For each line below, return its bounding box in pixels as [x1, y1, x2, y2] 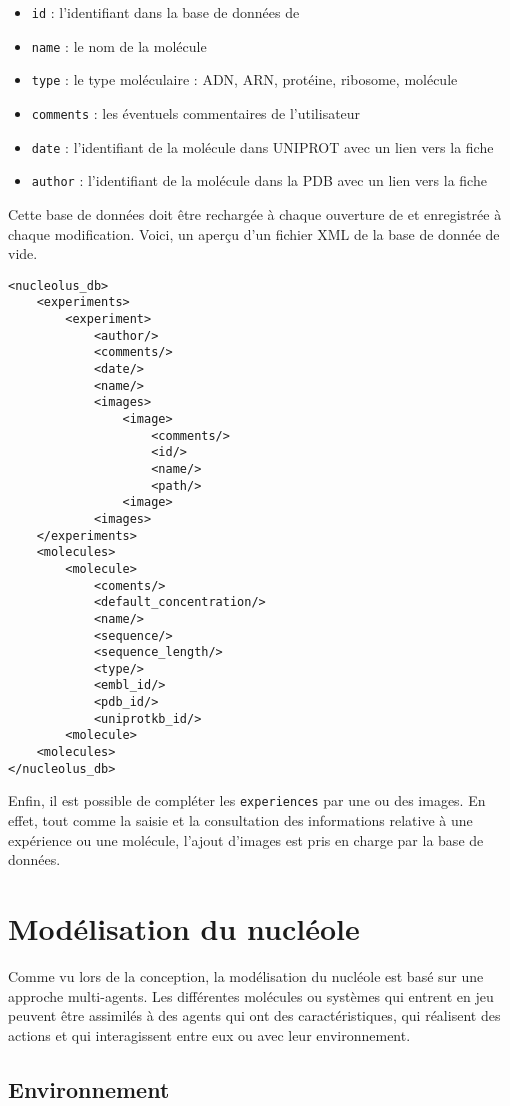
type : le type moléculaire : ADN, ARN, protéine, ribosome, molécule [31, 69, 458, 90]
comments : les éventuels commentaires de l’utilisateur [31, 102, 361, 123]
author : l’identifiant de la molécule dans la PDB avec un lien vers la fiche [31, 170, 487, 191]
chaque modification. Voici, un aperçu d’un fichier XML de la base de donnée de [8, 223, 500, 244]
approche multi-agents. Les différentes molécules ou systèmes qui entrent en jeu [8, 985, 494, 1006]
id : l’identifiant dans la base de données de [31, 2, 300, 22]
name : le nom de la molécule [31, 35, 207, 56]
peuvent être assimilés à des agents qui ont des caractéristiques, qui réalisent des [8, 1005, 501, 1026]
